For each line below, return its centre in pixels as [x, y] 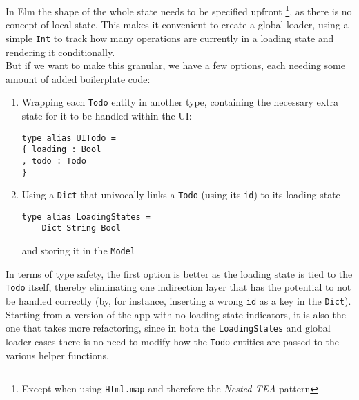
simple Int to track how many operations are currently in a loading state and [170, 38]
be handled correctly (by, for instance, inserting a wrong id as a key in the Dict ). [178, 301]
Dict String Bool [81, 228]
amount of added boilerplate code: [78, 78]
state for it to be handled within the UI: [107, 115]
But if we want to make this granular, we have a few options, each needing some [175, 65]
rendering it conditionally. [60, 51]
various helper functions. [57, 355]
